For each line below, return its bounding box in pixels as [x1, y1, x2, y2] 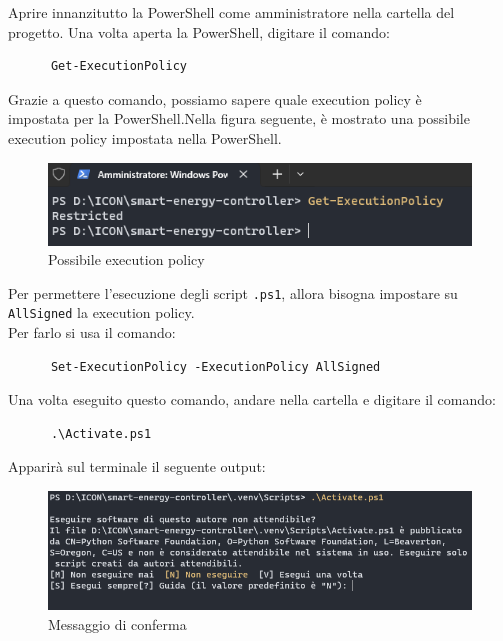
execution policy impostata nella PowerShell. [8, 127, 282, 148]
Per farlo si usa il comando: [8, 322, 176, 343]
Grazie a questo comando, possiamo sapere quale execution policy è [8, 88, 422, 109]
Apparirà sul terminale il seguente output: [8, 456, 266, 477]
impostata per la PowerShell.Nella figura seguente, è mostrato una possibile [8, 108, 470, 129]
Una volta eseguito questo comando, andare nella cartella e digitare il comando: [8, 389, 496, 410]
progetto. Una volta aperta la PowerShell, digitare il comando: [8, 21, 390, 42]
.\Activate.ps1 [50, 426, 152, 441]
